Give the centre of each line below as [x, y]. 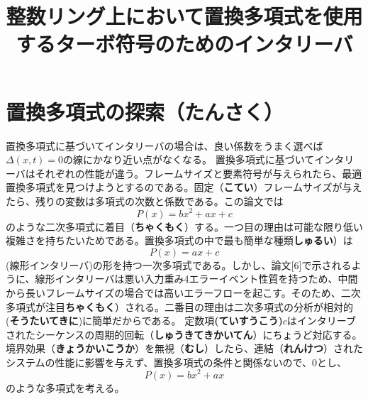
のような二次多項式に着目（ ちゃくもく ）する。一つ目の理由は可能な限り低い [184, 226]
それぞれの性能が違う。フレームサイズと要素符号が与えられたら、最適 [199, 173]
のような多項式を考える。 [65, 387]
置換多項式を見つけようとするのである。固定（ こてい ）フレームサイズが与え [184, 187]
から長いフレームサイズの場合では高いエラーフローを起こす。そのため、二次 [183, 292]
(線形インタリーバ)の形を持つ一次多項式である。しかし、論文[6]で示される [179, 264]
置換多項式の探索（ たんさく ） [145, 111]
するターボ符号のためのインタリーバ [184, 44]
